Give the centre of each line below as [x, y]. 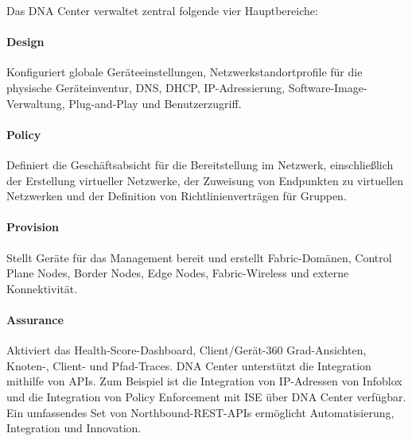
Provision [33, 227]
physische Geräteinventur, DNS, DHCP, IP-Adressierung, [146, 87]
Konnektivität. [42, 288]
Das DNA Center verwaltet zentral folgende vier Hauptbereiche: [162, 10]
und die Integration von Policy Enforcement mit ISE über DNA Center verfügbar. [206, 396]
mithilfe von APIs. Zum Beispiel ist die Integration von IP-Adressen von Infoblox [204, 381]
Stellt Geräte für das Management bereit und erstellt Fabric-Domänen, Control [199, 257]
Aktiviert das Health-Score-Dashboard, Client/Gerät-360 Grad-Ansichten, [187, 350]
